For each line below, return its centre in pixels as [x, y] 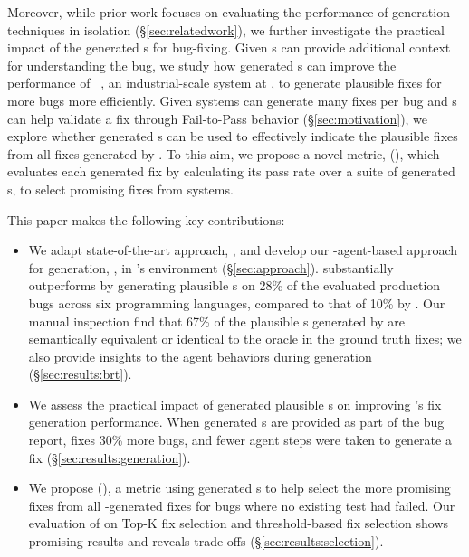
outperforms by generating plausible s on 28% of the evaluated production [234, 285]
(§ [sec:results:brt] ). [80, 374]
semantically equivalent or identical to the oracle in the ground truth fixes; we [245, 339]
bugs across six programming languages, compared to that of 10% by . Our [237, 302]
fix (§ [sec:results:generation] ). [110, 457]
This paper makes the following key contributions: [146, 219]
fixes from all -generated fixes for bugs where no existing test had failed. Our [242, 505]
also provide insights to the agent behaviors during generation [200, 356]
